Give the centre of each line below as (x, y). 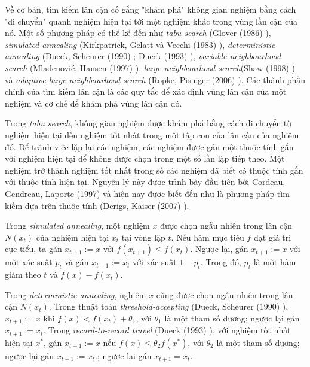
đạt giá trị (272, 237)
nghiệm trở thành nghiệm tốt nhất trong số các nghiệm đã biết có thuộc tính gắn (154, 170)
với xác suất (155, 262)
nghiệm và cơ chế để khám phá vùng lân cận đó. (93, 103)
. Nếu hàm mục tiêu (208, 237)
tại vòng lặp (143, 237)
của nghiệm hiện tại (73, 237)
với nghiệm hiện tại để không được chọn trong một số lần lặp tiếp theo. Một (145, 158)
